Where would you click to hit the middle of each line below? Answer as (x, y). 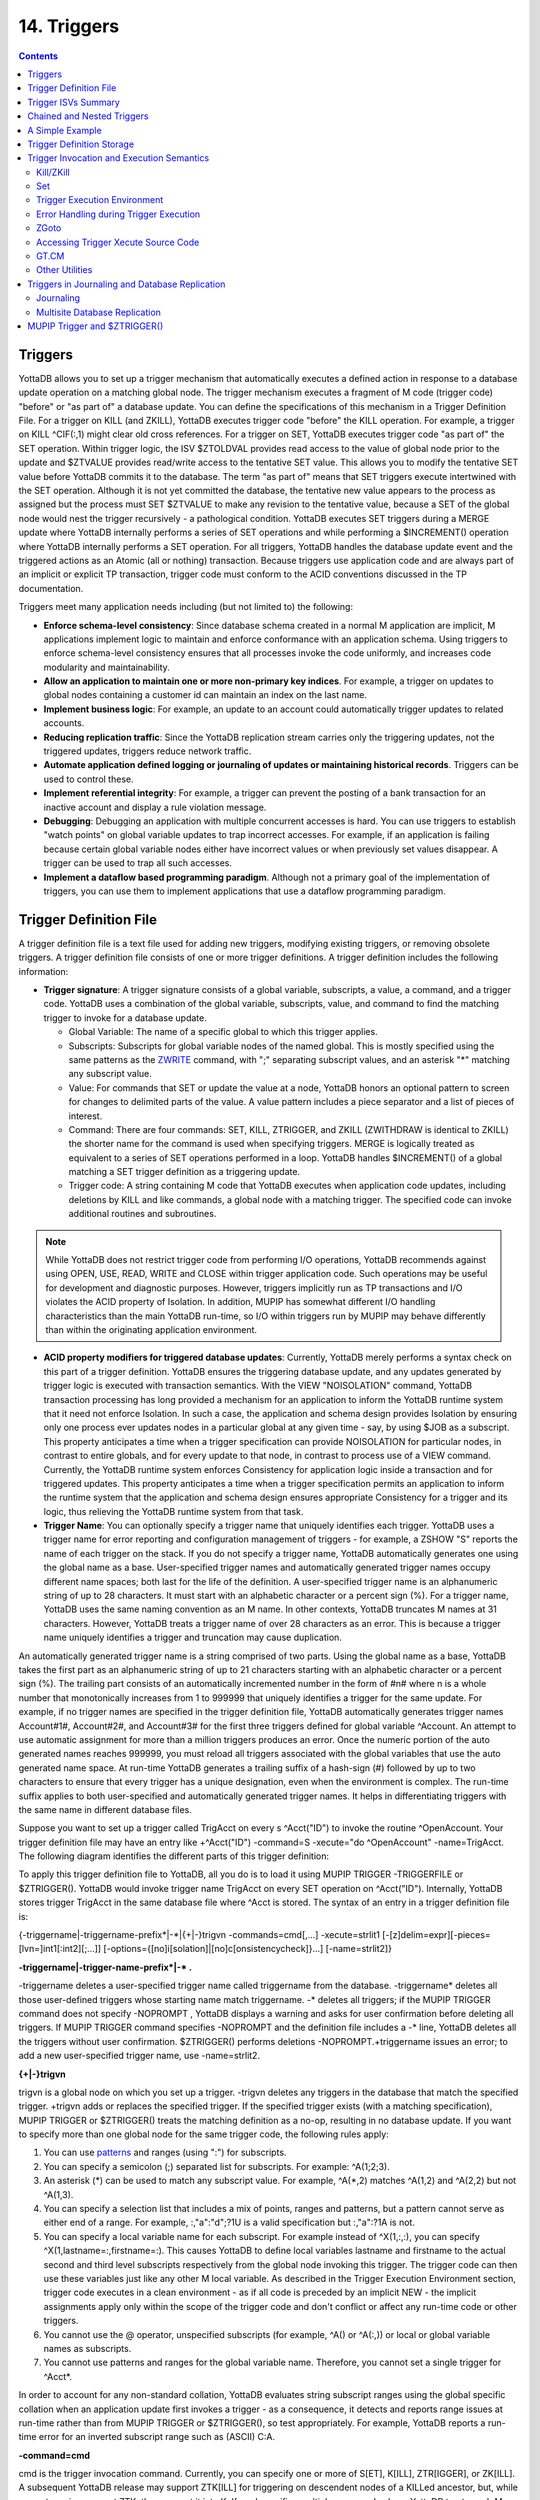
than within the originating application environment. (151, 1329)
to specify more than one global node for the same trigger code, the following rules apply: (203, 2134)
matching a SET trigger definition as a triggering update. (184, 1172)
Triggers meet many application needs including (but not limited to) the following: (186, 607)
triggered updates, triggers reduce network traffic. (147, 751)
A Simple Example (64, 130)
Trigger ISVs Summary (73, 102)
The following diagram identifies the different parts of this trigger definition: (174, 1856)
